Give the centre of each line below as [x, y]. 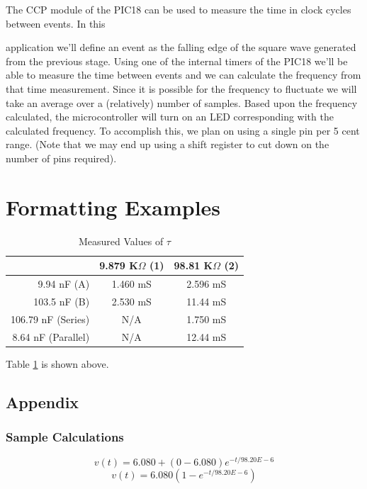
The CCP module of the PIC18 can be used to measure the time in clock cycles [179, 9]
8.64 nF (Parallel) [51, 336]
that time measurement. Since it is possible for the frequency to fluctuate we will [181, 88]
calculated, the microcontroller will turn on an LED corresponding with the [170, 117]
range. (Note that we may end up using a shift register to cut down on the [168, 144]
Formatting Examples [113, 207]
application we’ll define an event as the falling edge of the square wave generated [181, 47]
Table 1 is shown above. [57, 363]
